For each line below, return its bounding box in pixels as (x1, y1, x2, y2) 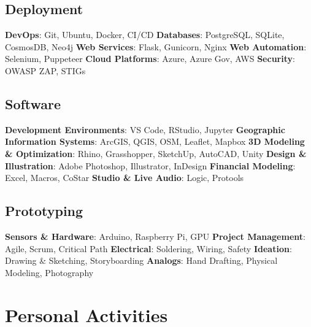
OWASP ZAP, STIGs (5, 64, 86, 77)
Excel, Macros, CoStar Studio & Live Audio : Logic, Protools (5, 171, 244, 184)
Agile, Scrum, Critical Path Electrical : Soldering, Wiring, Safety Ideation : (5, 242, 292, 255)
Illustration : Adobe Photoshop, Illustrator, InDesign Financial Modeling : (5, 159, 296, 172)
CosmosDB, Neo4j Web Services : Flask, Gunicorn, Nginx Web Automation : (5, 40, 307, 53)
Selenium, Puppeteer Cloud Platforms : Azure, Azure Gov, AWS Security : (5, 52, 295, 65)
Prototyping (5, 201, 83, 220)
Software (5, 94, 61, 113)
